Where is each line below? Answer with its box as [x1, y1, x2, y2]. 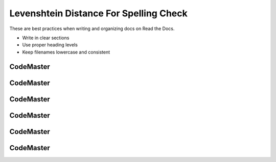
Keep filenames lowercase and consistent [22, 49, 110, 55]
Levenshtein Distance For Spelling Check [9, 8, 188, 19]
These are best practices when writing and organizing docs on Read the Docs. [9, 25, 175, 32]
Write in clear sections [22, 35, 70, 41]
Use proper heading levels [22, 42, 78, 48]
